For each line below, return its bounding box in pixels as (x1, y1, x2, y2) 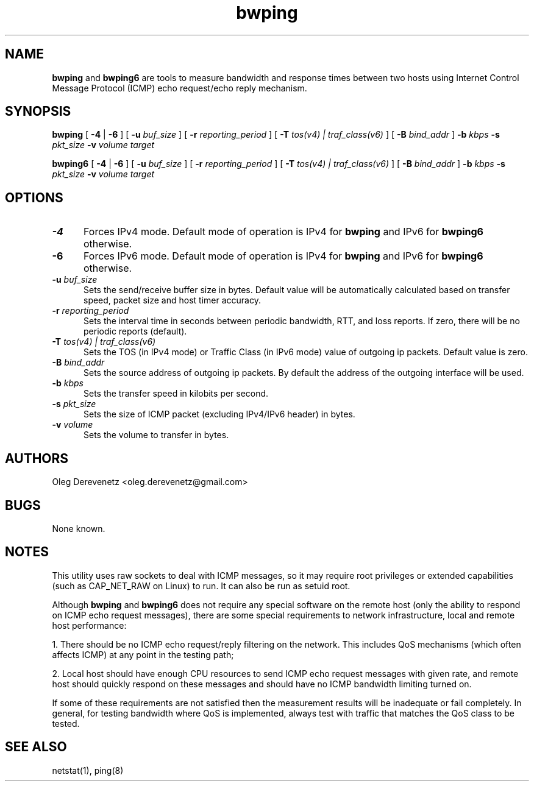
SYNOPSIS (5, 104, 71, 119)
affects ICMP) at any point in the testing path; (52, 649, 234, 660)
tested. (52, 718, 80, 729)
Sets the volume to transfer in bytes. (84, 430, 229, 441)
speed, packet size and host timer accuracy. (84, 295, 261, 306)
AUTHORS (5, 450, 69, 466)
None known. (52, 523, 105, 534)
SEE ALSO (5, 739, 67, 755)
